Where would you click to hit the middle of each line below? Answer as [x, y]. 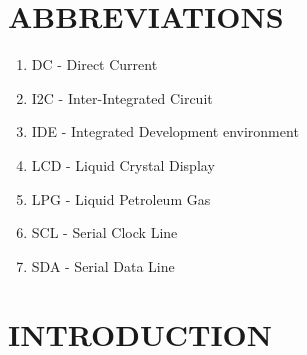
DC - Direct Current [94, 64]
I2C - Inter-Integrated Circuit [122, 97]
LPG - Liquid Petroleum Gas [121, 198]
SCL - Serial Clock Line [104, 232]
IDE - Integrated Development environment [165, 131]
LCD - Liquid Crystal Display [123, 164]
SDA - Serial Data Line [103, 265]
